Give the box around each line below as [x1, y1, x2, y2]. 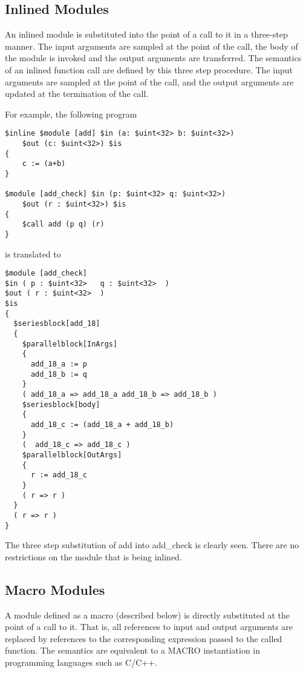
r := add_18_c [30, 471, 88, 480]
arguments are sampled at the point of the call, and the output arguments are [5, 75, 294, 88]
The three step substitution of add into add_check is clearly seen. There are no [5, 539, 299, 551]
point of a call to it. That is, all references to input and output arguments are [5, 620, 293, 633]
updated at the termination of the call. [5, 87, 149, 100]
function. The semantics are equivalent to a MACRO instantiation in [5, 644, 261, 657]
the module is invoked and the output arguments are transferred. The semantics [5, 51, 302, 64]
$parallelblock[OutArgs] [22, 450, 122, 459]
